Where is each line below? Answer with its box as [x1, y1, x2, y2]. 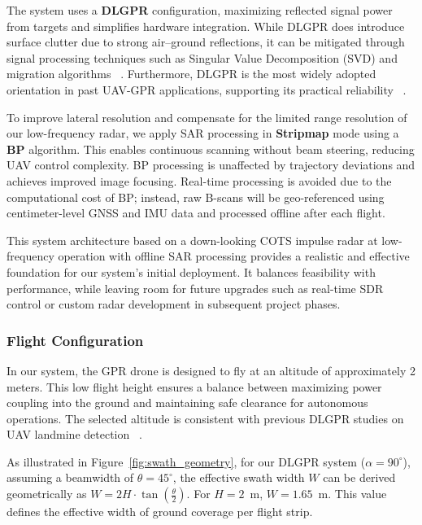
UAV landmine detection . [7, 426, 142, 443]
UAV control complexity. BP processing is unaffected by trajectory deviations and [7, 156, 415, 173]
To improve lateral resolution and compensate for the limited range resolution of [7, 108, 407, 125]
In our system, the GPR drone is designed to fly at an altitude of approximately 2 [7, 361, 415, 378]
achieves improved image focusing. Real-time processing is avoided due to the [7, 172, 392, 189]
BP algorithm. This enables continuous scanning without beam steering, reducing [7, 140, 415, 157]
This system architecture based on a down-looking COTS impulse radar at [7, 231, 378, 248]
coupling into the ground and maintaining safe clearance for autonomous [7, 394, 368, 411]
